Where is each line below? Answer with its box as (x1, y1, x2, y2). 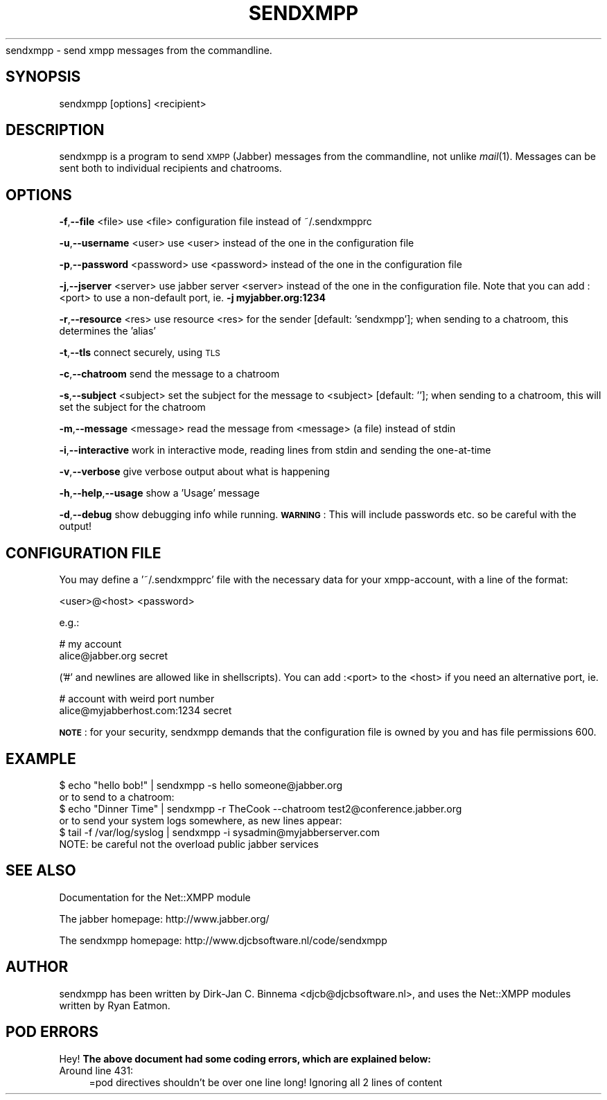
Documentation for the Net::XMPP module (59, 891, 251, 903)
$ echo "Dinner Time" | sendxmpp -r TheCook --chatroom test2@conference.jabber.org (59, 802, 462, 815)
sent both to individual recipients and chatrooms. (59, 162, 282, 175)
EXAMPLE (6, 749, 76, 768)
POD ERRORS (6, 1023, 98, 1041)
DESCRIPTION (6, 121, 105, 139)
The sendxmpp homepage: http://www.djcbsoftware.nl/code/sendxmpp (59, 934, 387, 946)
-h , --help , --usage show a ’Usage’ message (59, 487, 260, 499)
